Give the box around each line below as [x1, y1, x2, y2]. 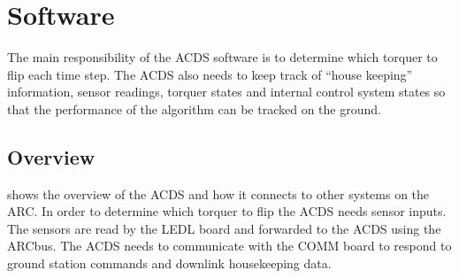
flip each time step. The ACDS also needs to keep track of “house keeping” [7, 65, 413, 83]
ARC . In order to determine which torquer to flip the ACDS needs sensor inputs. [7, 202, 447, 220]
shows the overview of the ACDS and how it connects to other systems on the [7, 184, 430, 203]
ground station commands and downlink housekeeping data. [7, 254, 332, 273]
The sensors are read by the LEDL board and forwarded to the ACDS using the [7, 219, 441, 237]
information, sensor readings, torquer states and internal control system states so [7, 82, 446, 101]
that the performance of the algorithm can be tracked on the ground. [7, 99, 381, 118]
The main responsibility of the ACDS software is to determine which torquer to [7, 48, 438, 66]
